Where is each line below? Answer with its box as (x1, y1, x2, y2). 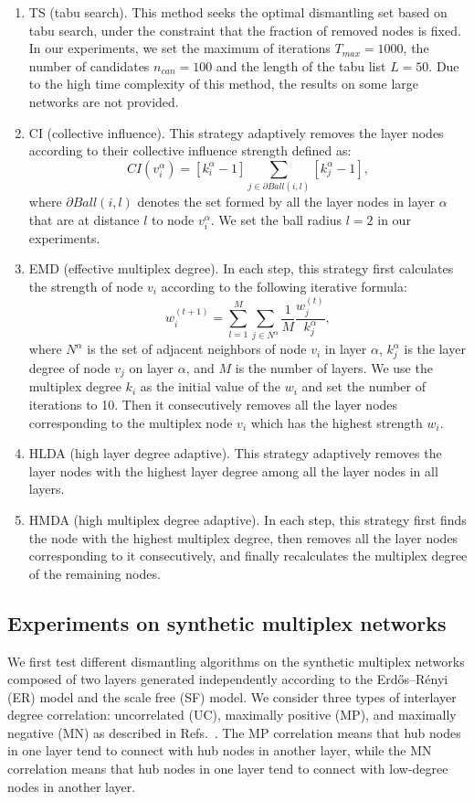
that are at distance (28, 209, 140, 229)
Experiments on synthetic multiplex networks (7, 608, 447, 636)
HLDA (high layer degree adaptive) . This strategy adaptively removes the (28, 444, 442, 463)
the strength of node (28, 277, 143, 296)
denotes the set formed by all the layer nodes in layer (137, 192, 435, 211)
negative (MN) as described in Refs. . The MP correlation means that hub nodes (7, 722, 461, 742)
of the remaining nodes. (28, 563, 161, 583)
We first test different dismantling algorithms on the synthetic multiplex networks (7, 651, 465, 670)
